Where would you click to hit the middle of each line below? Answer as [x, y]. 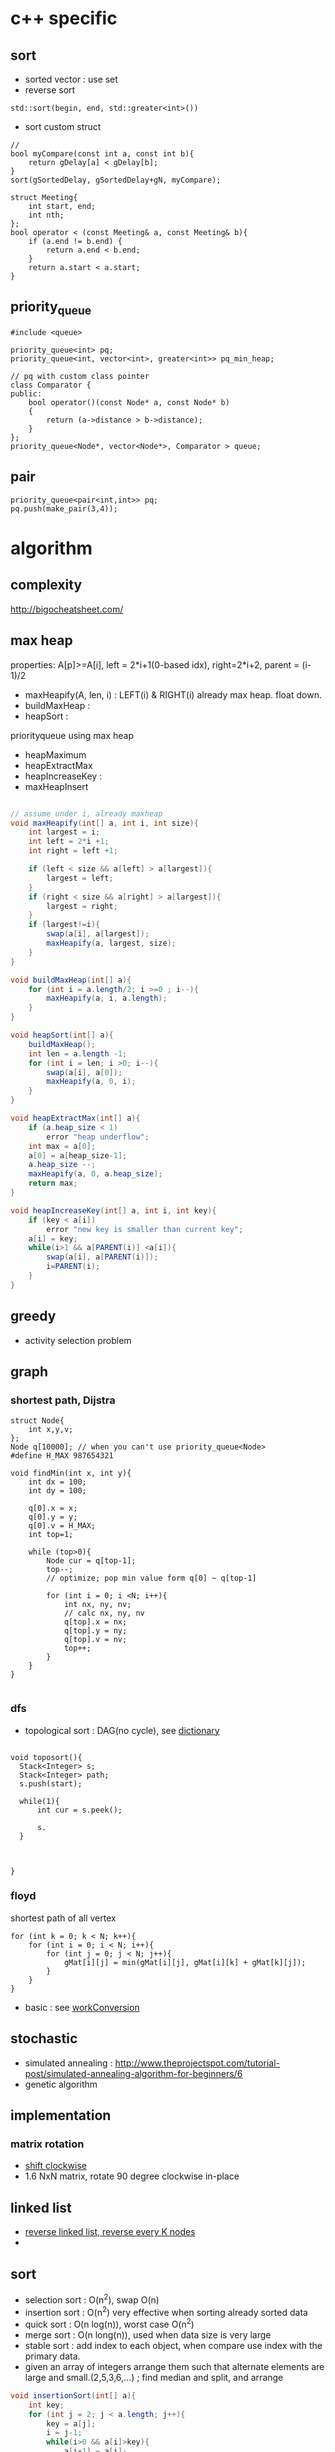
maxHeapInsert [56, 786]
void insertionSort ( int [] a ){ [73, 2395]
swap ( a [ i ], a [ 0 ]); [84, 1072]
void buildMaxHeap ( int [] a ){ [71, 980]
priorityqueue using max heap [72, 735]
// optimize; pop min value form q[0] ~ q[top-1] [151, 1578]
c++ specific [64, 18]
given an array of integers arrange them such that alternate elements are [174, 2366]
